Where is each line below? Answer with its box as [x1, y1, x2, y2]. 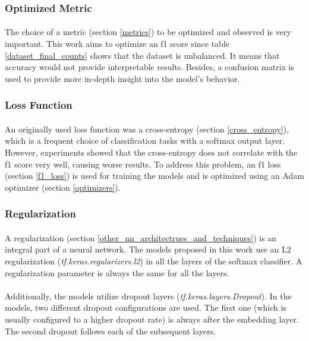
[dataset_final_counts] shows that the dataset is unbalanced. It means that [5, 49, 280, 61]
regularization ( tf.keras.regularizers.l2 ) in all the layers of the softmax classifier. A [5, 255, 302, 267]
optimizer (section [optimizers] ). [5, 181, 121, 193]
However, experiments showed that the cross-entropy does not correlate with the [5, 146, 298, 159]
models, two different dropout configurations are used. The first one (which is [5, 301, 286, 314]
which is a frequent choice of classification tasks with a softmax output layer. [5, 134, 285, 147]
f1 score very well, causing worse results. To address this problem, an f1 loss [5, 157, 281, 170]
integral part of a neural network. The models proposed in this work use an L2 [5, 243, 291, 255]
